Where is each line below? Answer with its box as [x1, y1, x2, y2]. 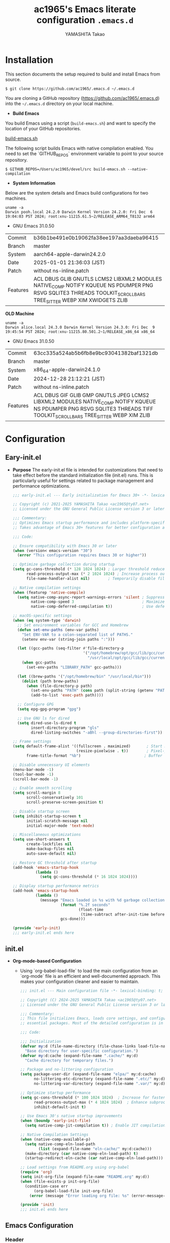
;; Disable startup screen [12, 809, 70, 814]
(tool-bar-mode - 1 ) [12, 772, 54, 777]
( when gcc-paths [22, 660, 56, 665]
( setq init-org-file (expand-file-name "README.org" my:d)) [20, 1175, 150, 1180]
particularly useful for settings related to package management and [12, 478, 153, 484]
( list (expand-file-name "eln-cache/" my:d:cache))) [38, 1146, 152, 1151]
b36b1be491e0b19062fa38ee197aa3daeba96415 [33, 234, 159, 241]
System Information [12, 180, 56, 186]
